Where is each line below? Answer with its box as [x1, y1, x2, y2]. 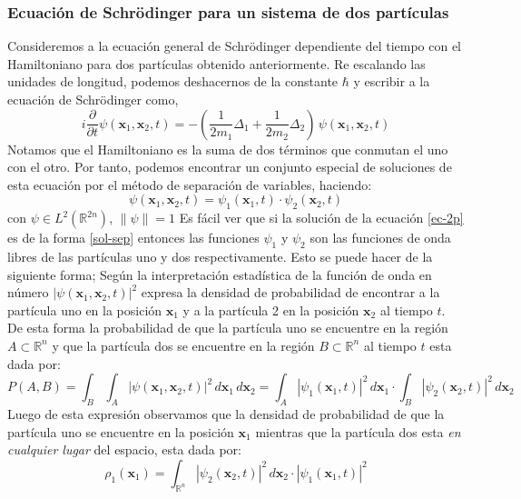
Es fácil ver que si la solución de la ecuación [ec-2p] [179, 208, 464, 227]
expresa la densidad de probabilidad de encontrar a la [141, 283, 440, 302]
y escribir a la [353, 72, 430, 91]
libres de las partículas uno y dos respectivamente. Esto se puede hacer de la [7, 246, 433, 265]
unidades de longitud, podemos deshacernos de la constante [7, 72, 339, 91]
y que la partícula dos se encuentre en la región [52, 335, 315, 354]
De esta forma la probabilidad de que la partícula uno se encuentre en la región [7, 318, 448, 337]
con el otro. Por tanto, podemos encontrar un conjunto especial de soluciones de [7, 157, 452, 176]
